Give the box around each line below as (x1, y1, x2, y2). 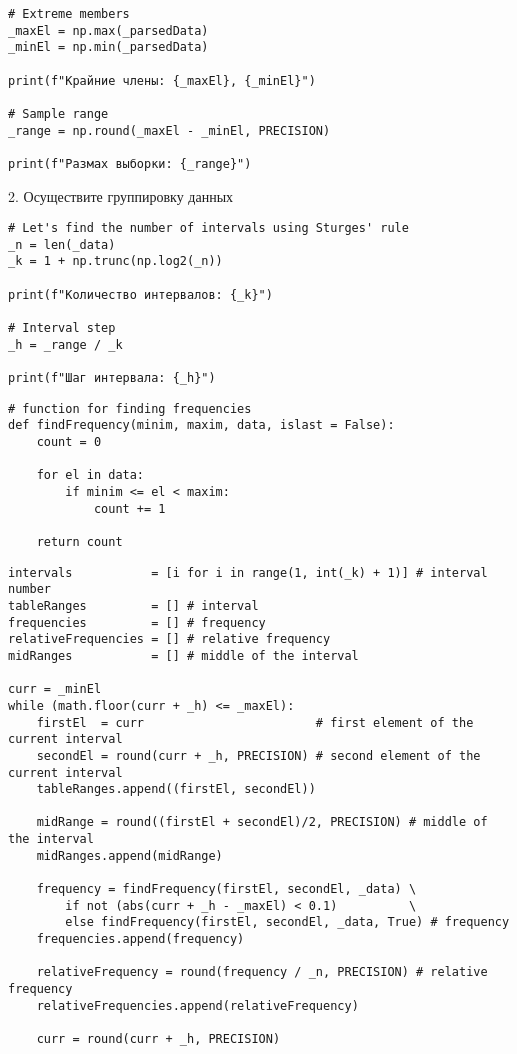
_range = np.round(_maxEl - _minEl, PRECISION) (8, 123, 331, 138)
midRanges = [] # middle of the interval (8, 648, 359, 663)
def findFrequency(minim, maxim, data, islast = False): (8, 418, 395, 433)
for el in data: (36, 468, 145, 483)
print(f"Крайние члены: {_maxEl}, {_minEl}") (8, 73, 316, 88)
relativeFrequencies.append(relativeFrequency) (36, 998, 359, 1013)
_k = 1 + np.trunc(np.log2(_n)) (8, 254, 223, 269)
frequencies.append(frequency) (36, 932, 245, 947)
